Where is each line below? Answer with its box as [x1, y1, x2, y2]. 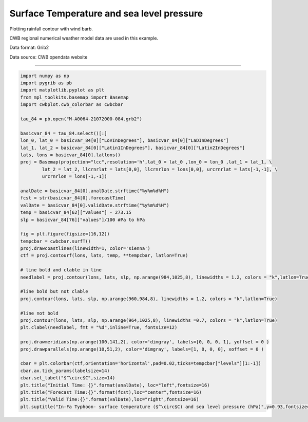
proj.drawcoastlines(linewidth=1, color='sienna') [20, 246, 151, 251]
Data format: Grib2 [9, 44, 49, 51]
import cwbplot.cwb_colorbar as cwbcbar [20, 102, 123, 107]
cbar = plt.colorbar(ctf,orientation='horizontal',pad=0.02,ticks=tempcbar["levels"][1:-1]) [20, 360, 261, 366]
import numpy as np [20, 72, 69, 79]
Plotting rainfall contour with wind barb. [9, 26, 93, 32]
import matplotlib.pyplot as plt [20, 87, 105, 93]
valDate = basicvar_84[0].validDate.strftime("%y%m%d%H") [20, 202, 169, 208]
